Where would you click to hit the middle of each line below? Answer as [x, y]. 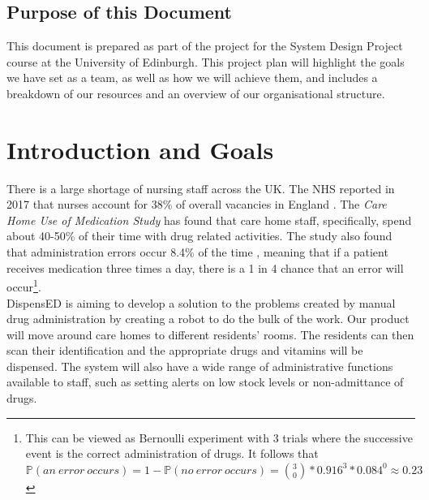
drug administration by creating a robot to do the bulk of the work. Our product [208, 319]
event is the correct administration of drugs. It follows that [172, 453]
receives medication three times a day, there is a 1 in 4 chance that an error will [205, 267]
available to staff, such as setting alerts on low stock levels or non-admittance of [205, 382]
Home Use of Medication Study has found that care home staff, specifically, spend [209, 220]
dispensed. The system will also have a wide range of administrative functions [200, 366]
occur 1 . [24, 285]
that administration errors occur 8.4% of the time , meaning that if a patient [197, 252]
